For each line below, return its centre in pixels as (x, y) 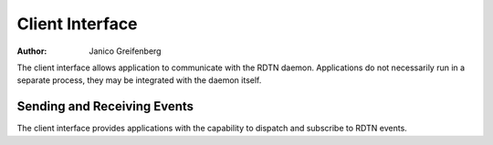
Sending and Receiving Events (105, 106)
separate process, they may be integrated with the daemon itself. (139, 80)
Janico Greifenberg (125, 51)
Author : (32, 51)
